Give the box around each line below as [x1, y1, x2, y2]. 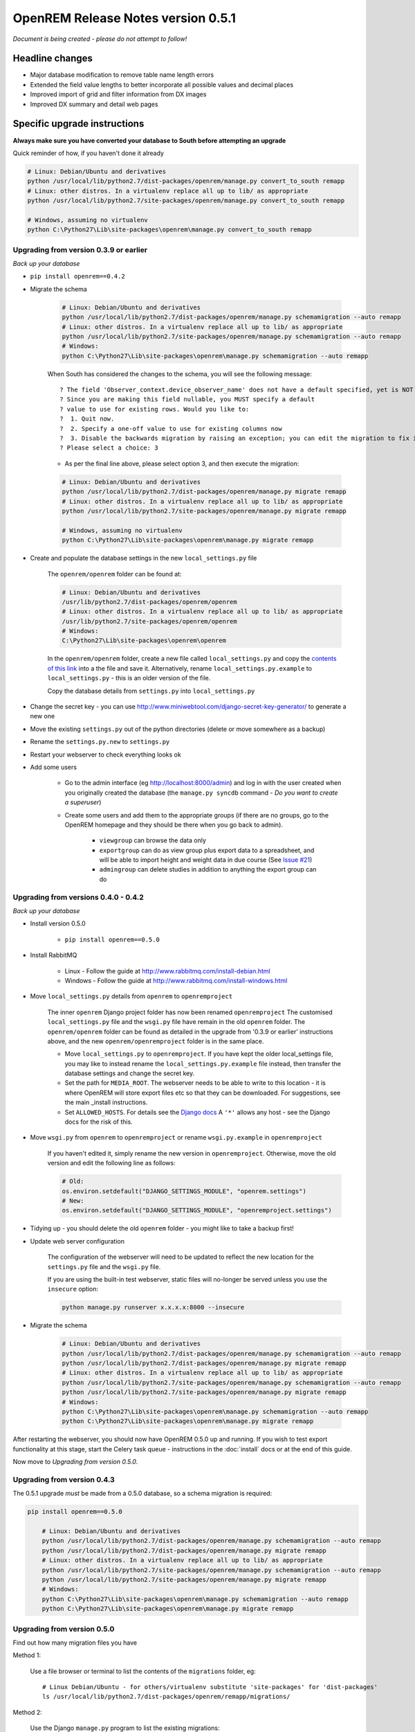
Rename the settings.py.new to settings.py [30, 738, 170, 746]
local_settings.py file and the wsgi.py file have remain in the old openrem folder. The [47, 1018, 306, 1026]
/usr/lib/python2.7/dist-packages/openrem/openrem [62, 598, 238, 606]
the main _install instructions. [64, 1098, 148, 1106]
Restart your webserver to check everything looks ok [30, 750, 181, 759]
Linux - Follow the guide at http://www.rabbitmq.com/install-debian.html [64, 966, 270, 975]
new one [30, 712, 55, 721]
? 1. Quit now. [59, 415, 115, 423]
